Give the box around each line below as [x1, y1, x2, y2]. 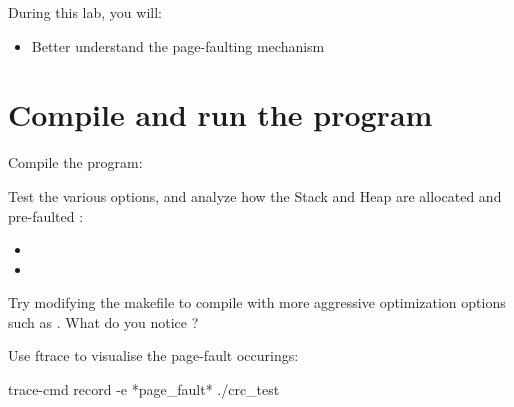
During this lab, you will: [8, 2, 162, 22]
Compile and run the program [8, 94, 433, 135]
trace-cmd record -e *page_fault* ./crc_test [8, 379, 280, 400]
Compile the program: [8, 152, 143, 173]
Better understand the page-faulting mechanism [31, 35, 325, 56]
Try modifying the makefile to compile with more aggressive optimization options [8, 292, 506, 313]
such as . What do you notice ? [8, 311, 199, 332]
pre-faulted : [8, 205, 84, 226]
